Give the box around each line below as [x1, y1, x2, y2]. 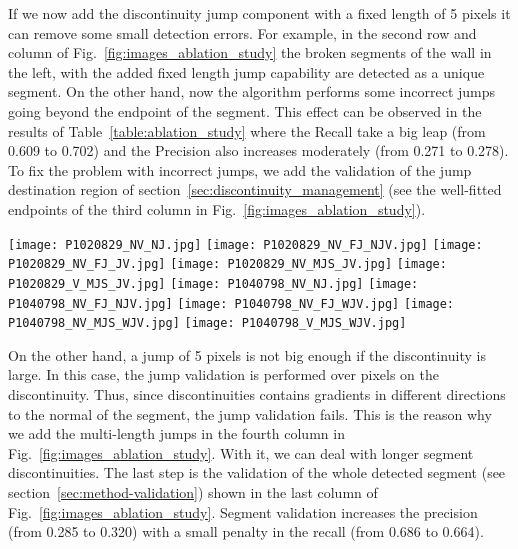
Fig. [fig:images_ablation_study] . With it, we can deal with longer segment [8, 442, 474, 463]
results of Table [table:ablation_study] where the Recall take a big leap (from [8, 120, 486, 141]
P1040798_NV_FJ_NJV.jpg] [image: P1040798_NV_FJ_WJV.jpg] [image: [8, 296, 455, 311]
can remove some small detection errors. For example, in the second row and [8, 22, 477, 43]
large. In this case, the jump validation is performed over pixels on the [8, 364, 439, 385]
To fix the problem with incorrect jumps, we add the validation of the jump [8, 159, 472, 180]
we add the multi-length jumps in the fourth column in [8, 423, 345, 444]
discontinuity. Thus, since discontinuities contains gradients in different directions [8, 384, 506, 404]
